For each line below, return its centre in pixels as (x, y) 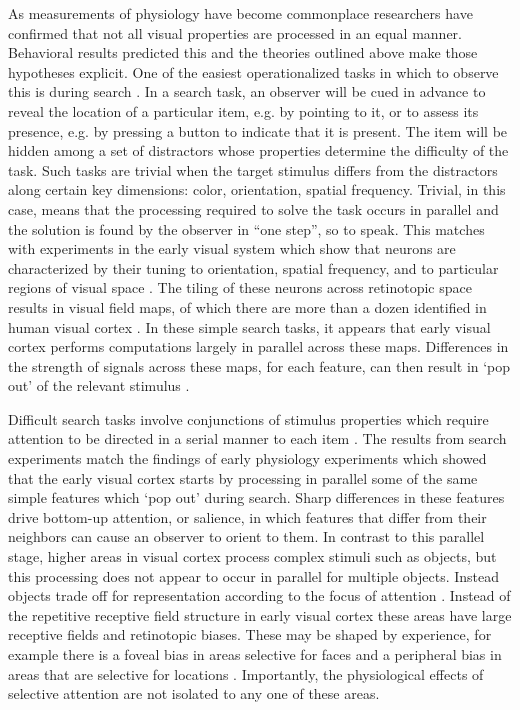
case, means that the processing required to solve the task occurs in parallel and (253, 208)
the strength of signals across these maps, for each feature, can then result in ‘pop (259, 365)
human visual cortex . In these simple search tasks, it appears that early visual (249, 326)
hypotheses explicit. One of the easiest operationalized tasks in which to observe (253, 71)
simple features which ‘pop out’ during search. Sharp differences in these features (256, 497)
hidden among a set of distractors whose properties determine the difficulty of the (258, 150)
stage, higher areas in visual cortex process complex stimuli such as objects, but (252, 556)
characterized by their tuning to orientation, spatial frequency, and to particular (253, 267)
